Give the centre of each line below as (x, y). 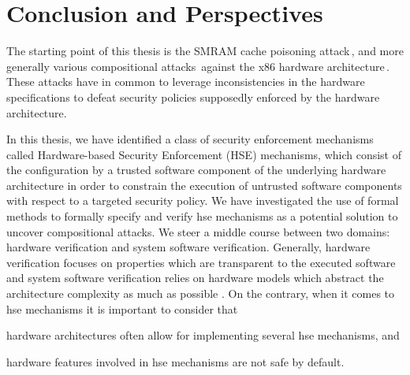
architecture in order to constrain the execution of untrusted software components (204, 185)
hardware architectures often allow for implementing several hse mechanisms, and (203, 335)
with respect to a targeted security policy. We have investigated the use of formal (203, 200)
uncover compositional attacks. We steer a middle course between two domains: (198, 231)
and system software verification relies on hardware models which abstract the (195, 278)
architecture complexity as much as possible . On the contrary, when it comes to (201, 293)
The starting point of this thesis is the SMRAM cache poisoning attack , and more (205, 51)
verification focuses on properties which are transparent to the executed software (201, 262)
